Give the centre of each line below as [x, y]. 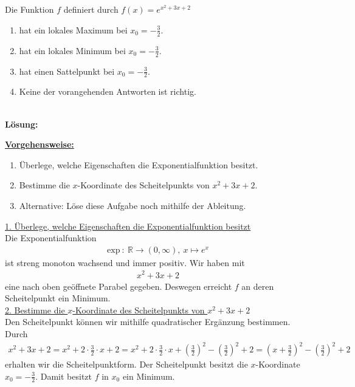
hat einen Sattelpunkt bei [67, 71]
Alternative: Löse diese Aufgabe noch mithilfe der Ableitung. [133, 206]
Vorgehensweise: [40, 144]
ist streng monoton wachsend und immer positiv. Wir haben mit [125, 262]
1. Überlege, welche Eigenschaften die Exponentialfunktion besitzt [128, 226]
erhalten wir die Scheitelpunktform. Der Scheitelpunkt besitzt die [126, 364]
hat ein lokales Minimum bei [72, 50]
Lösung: [22, 124]
